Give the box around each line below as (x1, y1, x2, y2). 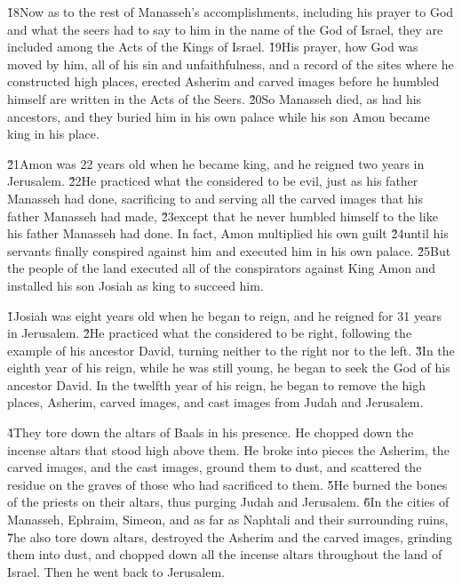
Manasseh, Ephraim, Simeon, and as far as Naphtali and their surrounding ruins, (7, 510, 449, 529)
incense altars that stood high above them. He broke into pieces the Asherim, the (7, 440, 450, 459)
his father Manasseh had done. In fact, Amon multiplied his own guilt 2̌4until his (7, 224, 449, 243)
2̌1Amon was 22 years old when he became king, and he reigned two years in (7, 154, 425, 172)
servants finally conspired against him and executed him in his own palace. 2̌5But (7, 241, 451, 260)
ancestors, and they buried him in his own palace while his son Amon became (7, 107, 430, 125)
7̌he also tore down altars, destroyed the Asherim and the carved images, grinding (7, 527, 453, 546)
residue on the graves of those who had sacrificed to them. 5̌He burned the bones (7, 475, 448, 493)
